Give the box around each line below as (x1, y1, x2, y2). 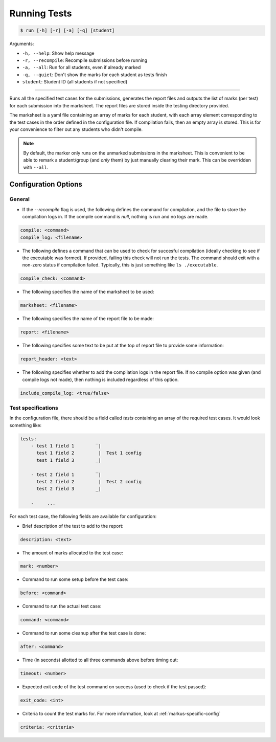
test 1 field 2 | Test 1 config (36, 450, 142, 456)
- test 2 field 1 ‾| (31, 471, 102, 478)
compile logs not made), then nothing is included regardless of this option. (22, 376, 179, 383)
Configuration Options (9, 180, 83, 189)
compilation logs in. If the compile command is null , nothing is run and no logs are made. (22, 214, 209, 220)
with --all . (23, 164, 49, 170)
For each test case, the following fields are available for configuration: (9, 513, 157, 520)
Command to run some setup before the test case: (22, 576, 129, 582)
